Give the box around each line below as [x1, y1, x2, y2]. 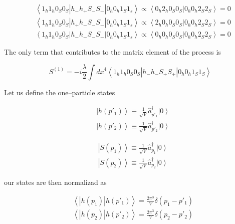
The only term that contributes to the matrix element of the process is [4, 47, 221, 57]
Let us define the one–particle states [4, 87, 115, 97]
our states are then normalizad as [4, 177, 107, 187]
